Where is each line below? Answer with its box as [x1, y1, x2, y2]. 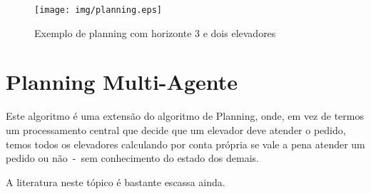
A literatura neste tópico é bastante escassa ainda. [6, 174, 225, 189]
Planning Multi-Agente [6, 67, 238, 96]
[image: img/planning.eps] [34, 5, 162, 15]
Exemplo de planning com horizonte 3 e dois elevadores [34, 25, 276, 40]
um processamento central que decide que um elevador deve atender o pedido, [6, 122, 346, 137]
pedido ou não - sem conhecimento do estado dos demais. [6, 150, 259, 165]
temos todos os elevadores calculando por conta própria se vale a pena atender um [6, 136, 365, 151]
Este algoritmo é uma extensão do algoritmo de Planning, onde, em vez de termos [6, 108, 364, 123]
